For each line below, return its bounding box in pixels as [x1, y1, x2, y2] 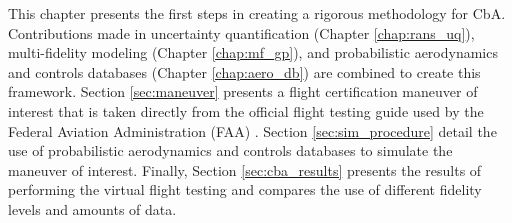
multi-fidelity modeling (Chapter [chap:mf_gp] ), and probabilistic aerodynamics [8, 42, 498, 63]
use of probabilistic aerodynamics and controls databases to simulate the [8, 140, 453, 161]
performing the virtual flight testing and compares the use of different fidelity [8, 179, 482, 200]
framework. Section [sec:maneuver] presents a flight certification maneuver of [8, 81, 478, 102]
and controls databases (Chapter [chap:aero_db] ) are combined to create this [8, 61, 481, 82]
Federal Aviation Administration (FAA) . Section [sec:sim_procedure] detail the [8, 120, 497, 141]
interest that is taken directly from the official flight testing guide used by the [8, 100, 484, 121]
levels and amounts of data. [8, 198, 177, 219]
